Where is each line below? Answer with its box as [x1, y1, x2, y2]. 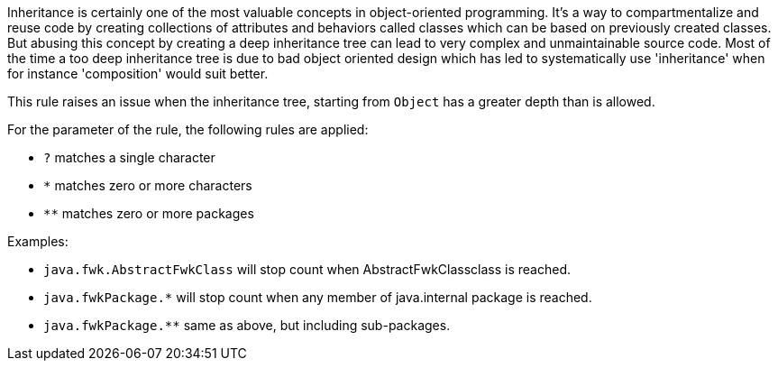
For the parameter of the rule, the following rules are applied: [7, 122, 369, 137]
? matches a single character [43, 150, 215, 165]
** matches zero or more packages [43, 206, 254, 221]
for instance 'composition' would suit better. [7, 66, 269, 81]
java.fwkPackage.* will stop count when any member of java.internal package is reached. [43, 290, 592, 305]
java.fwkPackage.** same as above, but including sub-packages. [43, 317, 451, 333]
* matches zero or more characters [43, 178, 252, 193]
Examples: [7, 234, 69, 249]
